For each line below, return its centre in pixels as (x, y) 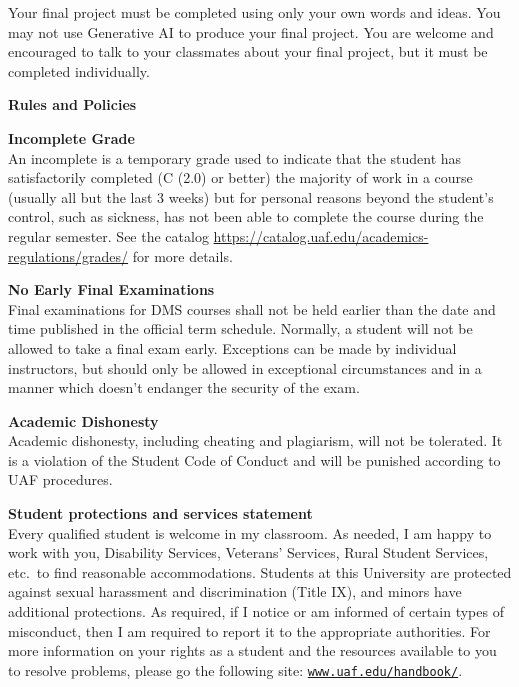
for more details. (182, 255)
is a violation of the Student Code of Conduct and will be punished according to (254, 459)
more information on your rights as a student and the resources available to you (252, 650)
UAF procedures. (60, 479)
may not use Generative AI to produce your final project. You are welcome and (251, 31)
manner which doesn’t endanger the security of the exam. (184, 387)
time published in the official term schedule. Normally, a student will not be (240, 328)
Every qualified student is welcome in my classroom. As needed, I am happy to (250, 532)
